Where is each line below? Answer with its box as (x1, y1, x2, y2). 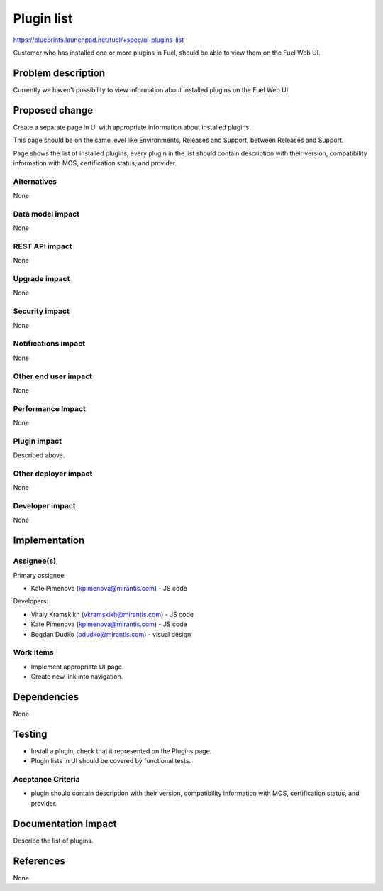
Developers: (13, 597, 49, 606)
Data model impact (13, 209, 80, 219)
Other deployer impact (13, 469, 93, 479)
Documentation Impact (13, 817, 117, 830)
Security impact (13, 306, 70, 316)
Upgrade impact (13, 274, 70, 284)
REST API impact (13, 241, 72, 251)
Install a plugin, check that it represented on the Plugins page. (30, 746, 212, 755)
